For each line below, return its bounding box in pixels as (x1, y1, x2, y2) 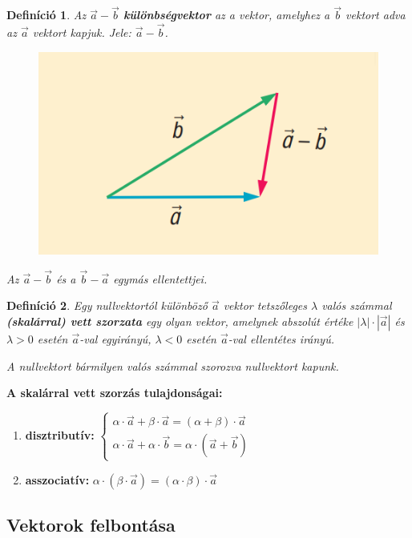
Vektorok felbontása (6, 512, 176, 536)
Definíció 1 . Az (6, 6, 87, 23)
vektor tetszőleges (223, 297, 307, 314)
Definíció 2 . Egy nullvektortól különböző (6, 297, 208, 314)
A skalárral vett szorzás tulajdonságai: (6, 384, 223, 401)
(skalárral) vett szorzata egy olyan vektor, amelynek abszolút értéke (6, 312, 353, 329)
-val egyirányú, (79, 330, 151, 347)
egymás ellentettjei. (113, 270, 208, 287)
